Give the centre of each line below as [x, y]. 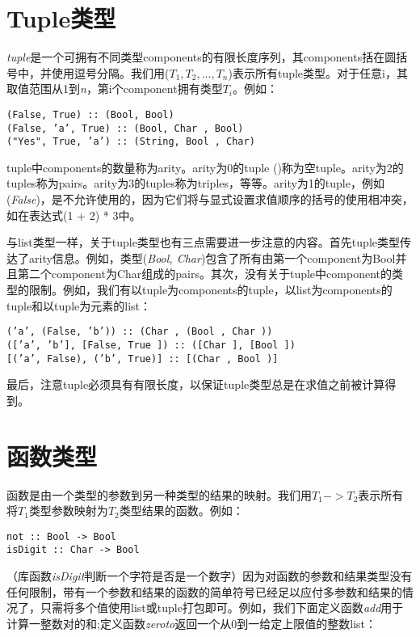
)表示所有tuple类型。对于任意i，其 [318, 72]
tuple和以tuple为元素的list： [79, 305]
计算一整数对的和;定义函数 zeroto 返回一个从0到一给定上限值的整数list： [191, 623]
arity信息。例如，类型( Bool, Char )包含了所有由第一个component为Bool [212, 257]
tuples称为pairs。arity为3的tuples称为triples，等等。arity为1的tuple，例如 [195, 183]
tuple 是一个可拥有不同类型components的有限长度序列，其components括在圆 [202, 57]
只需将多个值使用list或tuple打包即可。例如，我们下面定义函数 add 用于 [222, 607]
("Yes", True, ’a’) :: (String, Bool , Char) [131, 142]
